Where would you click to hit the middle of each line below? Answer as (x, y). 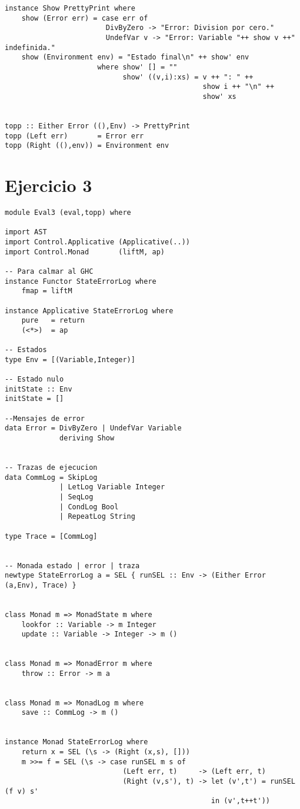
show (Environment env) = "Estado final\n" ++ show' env (135, 57)
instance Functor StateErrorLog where (81, 281)
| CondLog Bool (89, 507)
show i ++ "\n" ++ (239, 87)
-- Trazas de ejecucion (51, 468)
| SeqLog (76, 497)
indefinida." (30, 47)
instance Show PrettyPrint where (70, 8)
